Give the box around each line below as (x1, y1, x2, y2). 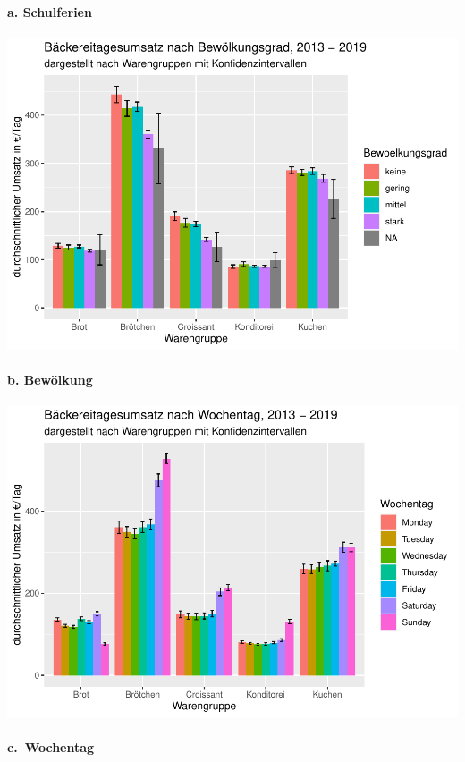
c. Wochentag (7, 738, 95, 757)
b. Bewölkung (7, 369, 93, 388)
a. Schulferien (7, 2, 92, 21)
